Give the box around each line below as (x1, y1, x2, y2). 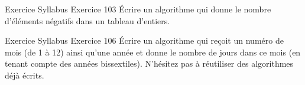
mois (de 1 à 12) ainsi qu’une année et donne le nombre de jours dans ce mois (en (5, 45, 301, 58)
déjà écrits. (5, 68, 44, 81)
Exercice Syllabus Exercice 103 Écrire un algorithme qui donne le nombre (5, 3, 271, 15)
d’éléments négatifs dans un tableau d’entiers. (5, 14, 170, 27)
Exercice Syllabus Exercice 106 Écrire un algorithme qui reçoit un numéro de (5, 34, 284, 47)
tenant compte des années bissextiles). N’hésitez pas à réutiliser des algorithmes (5, 57, 294, 70)
